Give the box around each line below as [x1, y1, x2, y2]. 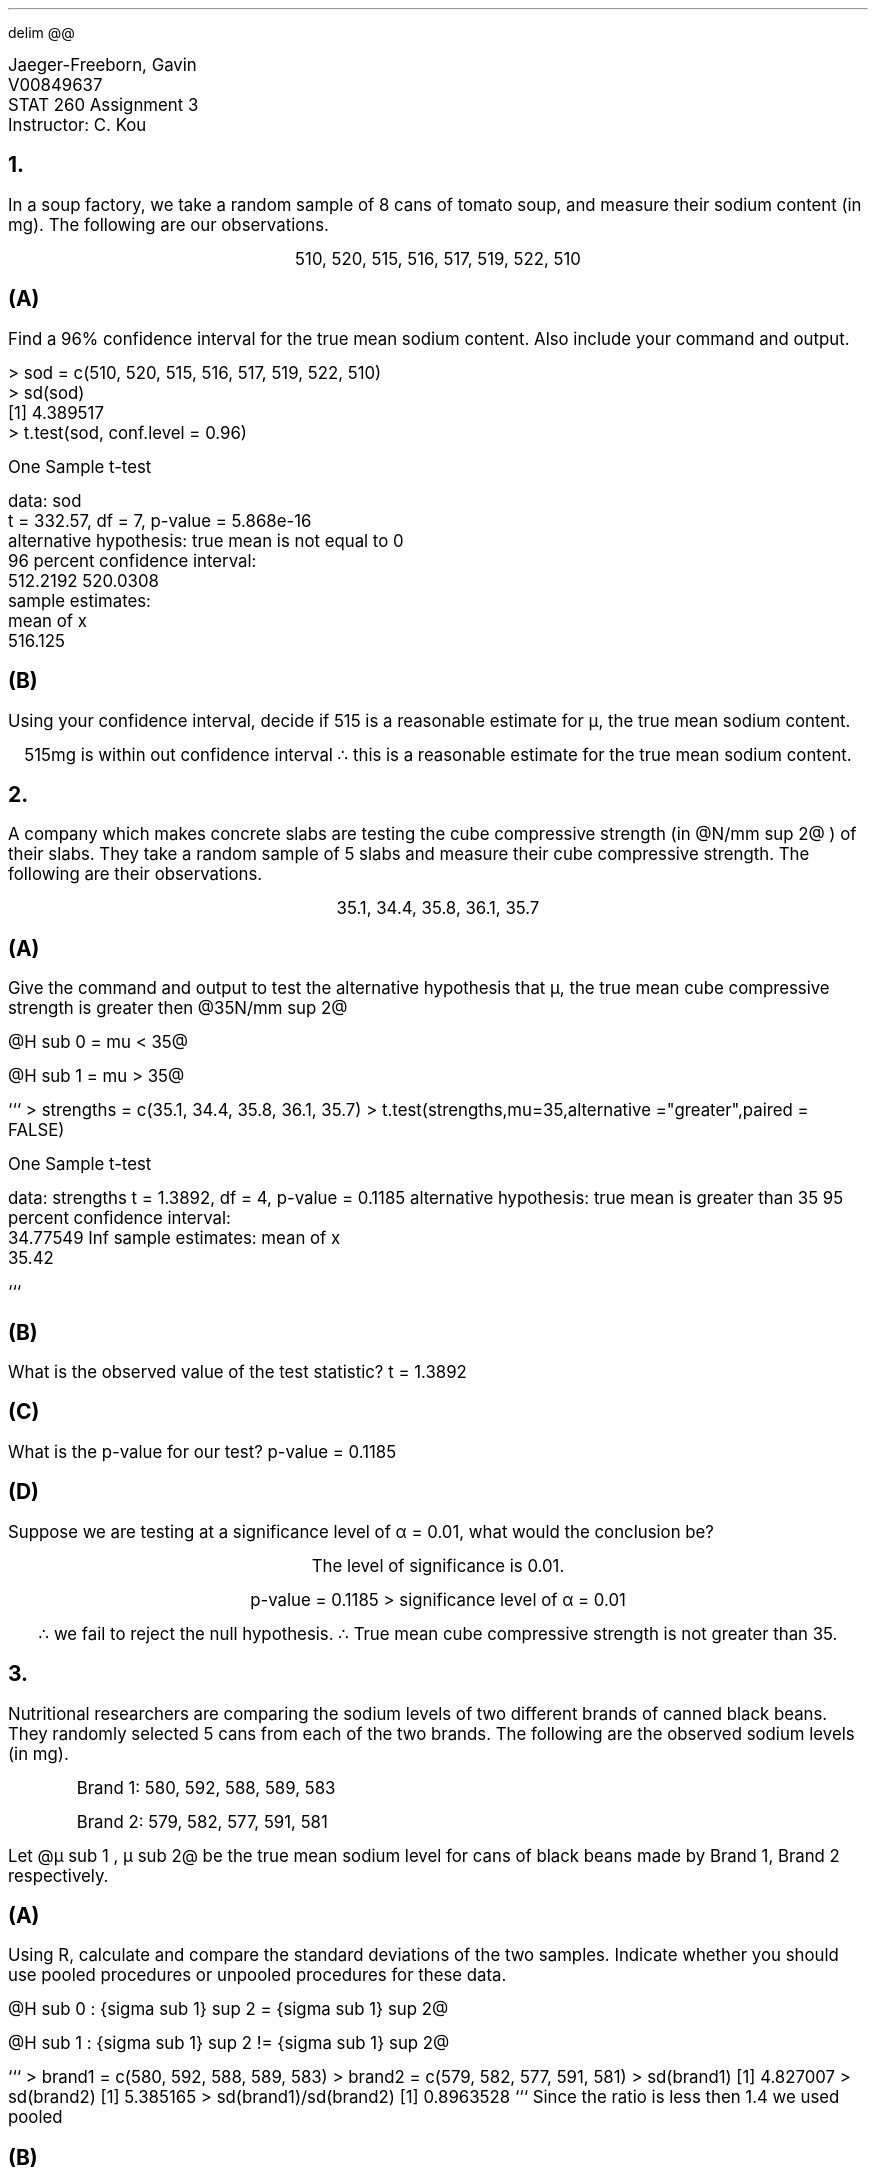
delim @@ [8, 24, 75, 41]
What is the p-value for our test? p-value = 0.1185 [8, 1441, 397, 1462]
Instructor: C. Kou [8, 115, 147, 135]
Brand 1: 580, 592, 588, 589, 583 [76, 1777, 336, 1798]
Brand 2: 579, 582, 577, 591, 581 [76, 1811, 328, 1832]
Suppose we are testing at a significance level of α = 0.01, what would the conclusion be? [8, 1521, 714, 1542]
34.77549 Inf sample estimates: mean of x [8, 1228, 341, 1249]
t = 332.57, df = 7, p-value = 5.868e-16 [8, 510, 312, 531]
